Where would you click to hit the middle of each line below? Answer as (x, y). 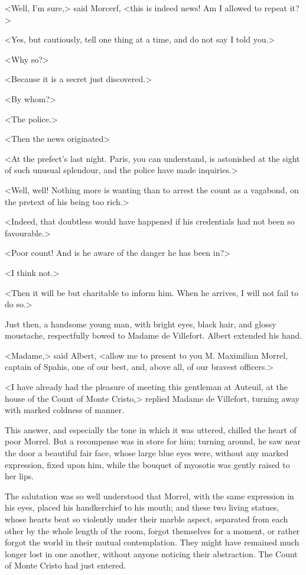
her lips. (19, 476)
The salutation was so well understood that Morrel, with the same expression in (149, 496)
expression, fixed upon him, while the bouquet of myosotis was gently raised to (147, 464)
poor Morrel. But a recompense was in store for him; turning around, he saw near (153, 441)
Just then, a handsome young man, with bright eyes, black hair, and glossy (141, 324)
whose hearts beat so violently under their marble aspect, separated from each (147, 519)
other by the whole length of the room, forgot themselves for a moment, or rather (152, 530)
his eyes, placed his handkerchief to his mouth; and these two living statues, (142, 507)
